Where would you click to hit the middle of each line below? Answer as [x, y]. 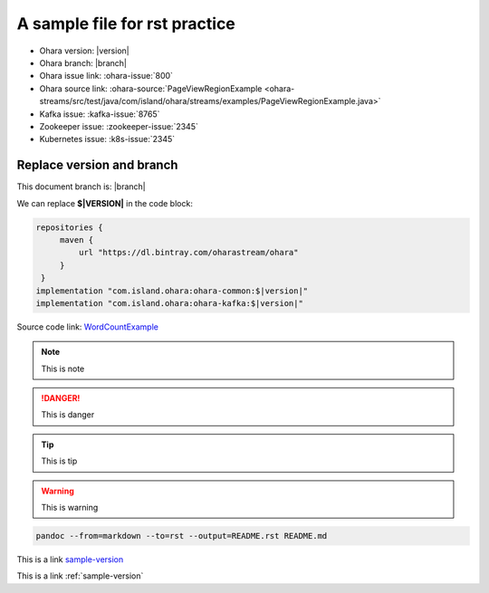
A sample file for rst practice [126, 24]
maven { [77, 239]
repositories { [69, 227]
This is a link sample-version [70, 559]
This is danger [68, 415]
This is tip [59, 461]
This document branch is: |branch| [81, 187]
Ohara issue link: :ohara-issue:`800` [106, 76]
